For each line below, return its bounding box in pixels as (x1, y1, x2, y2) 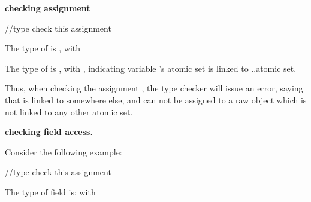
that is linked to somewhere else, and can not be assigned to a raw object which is (5, 93, 307, 106)
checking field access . (5, 126, 93, 138)
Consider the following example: (5, 145, 122, 158)
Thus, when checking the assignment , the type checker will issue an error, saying (5, 82, 303, 94)
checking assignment (5, 2, 90, 14)
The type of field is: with (5, 185, 96, 198)
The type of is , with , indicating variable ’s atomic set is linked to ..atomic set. (5, 62, 297, 74)
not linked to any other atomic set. (5, 105, 133, 118)
